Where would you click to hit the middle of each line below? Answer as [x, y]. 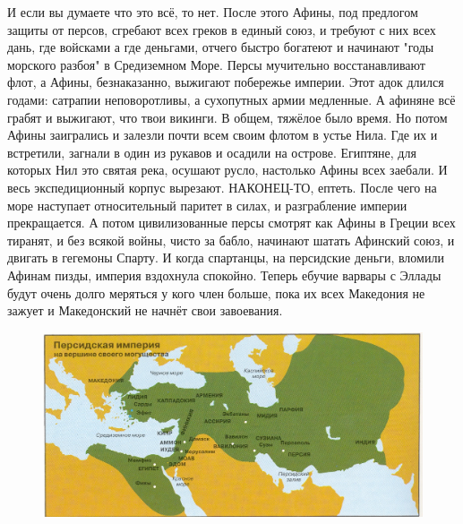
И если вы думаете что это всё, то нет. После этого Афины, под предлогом [213, 12]
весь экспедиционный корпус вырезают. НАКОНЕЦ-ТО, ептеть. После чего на [222, 187]
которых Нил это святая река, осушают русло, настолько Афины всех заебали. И [227, 170]
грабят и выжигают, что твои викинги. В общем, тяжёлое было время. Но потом [227, 117]
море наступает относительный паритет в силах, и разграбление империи [207, 205]
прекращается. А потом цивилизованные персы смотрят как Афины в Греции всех [231, 223]
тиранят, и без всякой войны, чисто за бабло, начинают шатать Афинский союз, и [231, 240]
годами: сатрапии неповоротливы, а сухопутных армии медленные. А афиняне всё [231, 99]
